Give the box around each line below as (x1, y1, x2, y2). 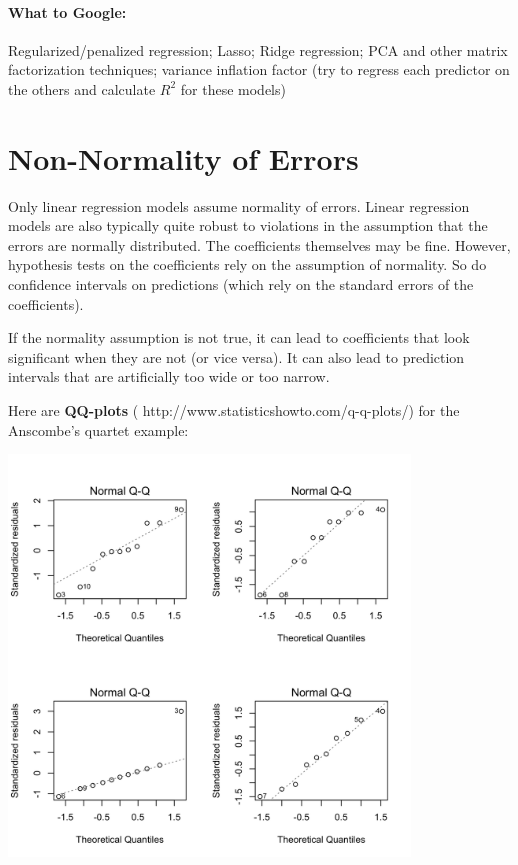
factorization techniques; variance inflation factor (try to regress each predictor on (8, 59, 510, 80)
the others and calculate (8, 78, 156, 99)
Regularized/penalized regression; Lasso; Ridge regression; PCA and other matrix (8, 39, 508, 60)
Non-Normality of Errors (8, 137, 359, 178)
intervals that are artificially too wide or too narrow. (8, 366, 330, 387)
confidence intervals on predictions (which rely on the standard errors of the (8, 274, 474, 295)
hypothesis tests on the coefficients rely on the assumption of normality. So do (8, 254, 487, 275)
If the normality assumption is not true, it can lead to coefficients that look (8, 327, 470, 348)
